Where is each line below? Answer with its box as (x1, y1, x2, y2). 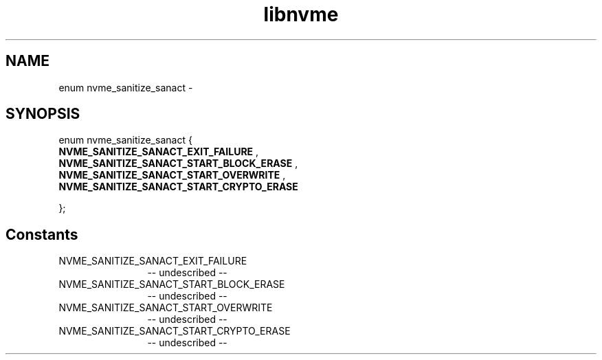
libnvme (263, 3, 339, 26)
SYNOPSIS (5, 105, 80, 123)
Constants (5, 225, 78, 243)
